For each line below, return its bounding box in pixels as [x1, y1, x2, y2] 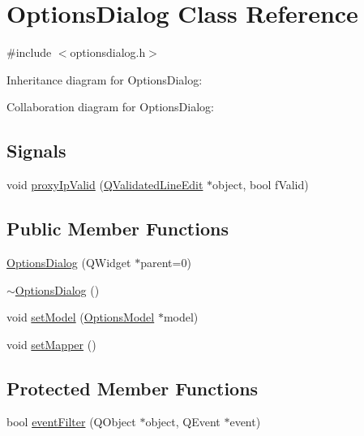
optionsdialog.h [70, 44, 146, 61]
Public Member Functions [6, 216, 229, 241]
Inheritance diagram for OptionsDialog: [6, 71, 203, 88]
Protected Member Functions [6, 375, 259, 400]
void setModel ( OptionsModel [6, 309, 155, 326]
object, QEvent [145, 413, 221, 430]
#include [6, 44, 52, 61]
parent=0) [140, 253, 191, 270]
